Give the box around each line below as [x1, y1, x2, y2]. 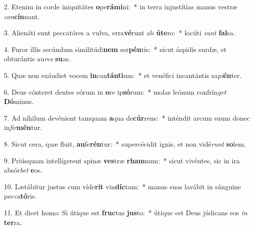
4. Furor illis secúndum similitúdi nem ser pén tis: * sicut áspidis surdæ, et [4, 44, 227, 54]
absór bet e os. [4, 165, 43, 175]
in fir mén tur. [4, 122, 42, 132]
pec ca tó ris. [4, 191, 37, 201]
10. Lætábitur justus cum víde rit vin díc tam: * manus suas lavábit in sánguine [4, 181, 241, 191]
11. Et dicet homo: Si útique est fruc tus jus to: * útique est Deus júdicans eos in [4, 207, 248, 217]
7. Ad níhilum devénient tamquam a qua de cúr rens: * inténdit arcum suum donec [4, 112, 250, 123]
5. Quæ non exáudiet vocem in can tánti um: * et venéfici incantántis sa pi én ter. [4, 70, 242, 80]
